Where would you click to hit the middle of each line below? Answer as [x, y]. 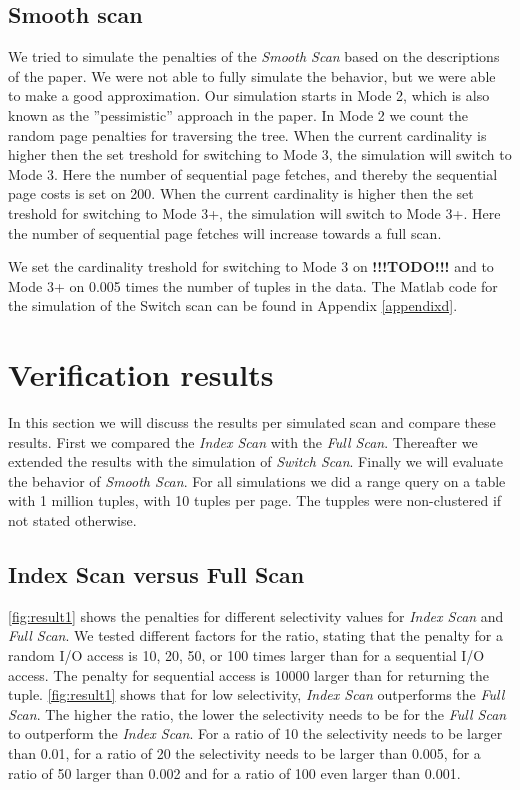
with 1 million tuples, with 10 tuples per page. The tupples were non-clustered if [255, 500]
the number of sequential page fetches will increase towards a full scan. [225, 232]
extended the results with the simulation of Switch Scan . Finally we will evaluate [255, 461]
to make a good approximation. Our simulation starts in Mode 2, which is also [249, 95]
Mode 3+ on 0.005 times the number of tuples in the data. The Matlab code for [253, 285]
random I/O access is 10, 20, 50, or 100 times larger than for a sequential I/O [246, 655]
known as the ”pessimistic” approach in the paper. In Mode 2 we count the [238, 114]
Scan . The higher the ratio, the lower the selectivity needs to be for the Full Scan [257, 713]
